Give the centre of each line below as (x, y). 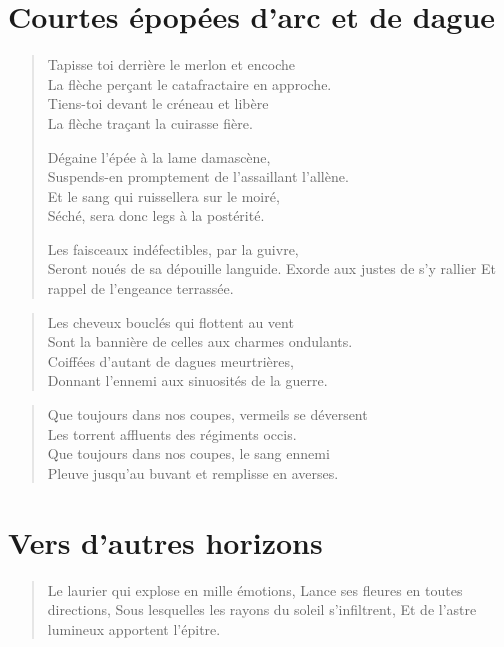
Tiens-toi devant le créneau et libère (158, 103)
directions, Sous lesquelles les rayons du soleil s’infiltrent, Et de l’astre (262, 609)
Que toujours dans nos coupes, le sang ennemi (188, 453)
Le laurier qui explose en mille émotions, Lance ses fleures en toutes (255, 589)
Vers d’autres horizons (165, 541)
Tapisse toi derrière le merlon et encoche (171, 64)
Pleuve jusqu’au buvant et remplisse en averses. (193, 472)
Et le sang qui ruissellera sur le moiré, (163, 195)
